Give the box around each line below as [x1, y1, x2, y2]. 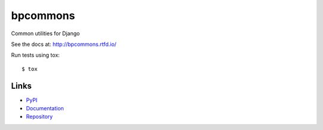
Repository [26, 113, 53, 120]
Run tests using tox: [11, 51, 60, 59]
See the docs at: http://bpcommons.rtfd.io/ [11, 41, 117, 48]
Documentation [26, 105, 64, 112]
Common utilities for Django [11, 30, 80, 37]
